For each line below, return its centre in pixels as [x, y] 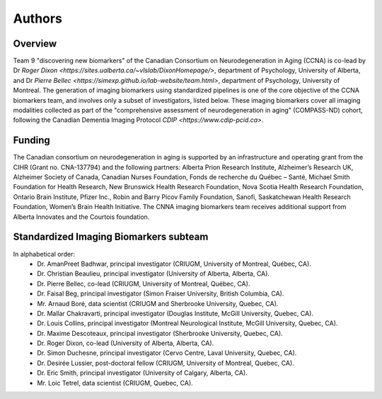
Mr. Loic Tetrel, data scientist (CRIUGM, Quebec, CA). [115, 383]
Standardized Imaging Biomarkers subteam [111, 237]
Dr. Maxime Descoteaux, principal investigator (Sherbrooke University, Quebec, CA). [160, 333]
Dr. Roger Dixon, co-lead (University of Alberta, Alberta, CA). [126, 343]
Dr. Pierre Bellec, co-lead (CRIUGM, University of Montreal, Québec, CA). [144, 283]
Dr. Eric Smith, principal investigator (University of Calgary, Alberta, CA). [142, 373]
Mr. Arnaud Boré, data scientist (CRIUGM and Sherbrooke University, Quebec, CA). [158, 303]
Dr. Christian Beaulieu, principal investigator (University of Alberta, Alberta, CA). [154, 274]
